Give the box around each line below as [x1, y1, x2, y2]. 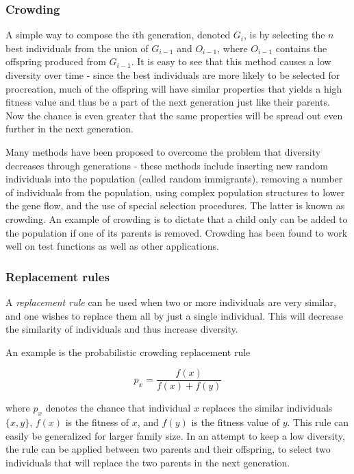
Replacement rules [5, 268, 110, 285]
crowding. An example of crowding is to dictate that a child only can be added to [5, 211, 348, 226]
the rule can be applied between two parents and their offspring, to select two [5, 442, 331, 456]
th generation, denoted [135, 27, 231, 42]
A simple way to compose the [5, 27, 129, 42]
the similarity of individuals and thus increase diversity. [5, 322, 238, 336]
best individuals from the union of [5, 40, 149, 55]
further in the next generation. [5, 121, 134, 136]
